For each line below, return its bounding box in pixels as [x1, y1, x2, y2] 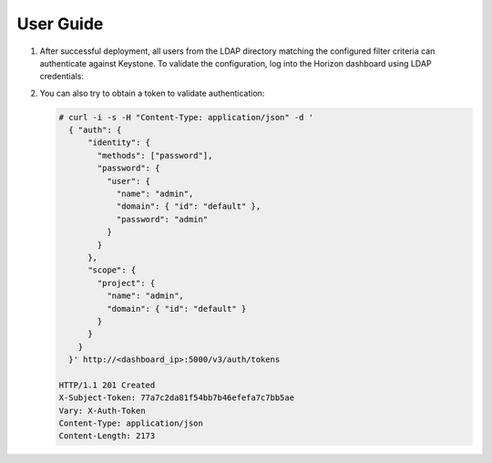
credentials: [39, 71, 84, 82]
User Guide [16, 14, 104, 34]
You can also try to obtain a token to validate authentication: [39, 87, 265, 98]
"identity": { [87, 138, 150, 148]
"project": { [97, 278, 156, 288]
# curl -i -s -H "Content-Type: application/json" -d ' [58, 112, 314, 122]
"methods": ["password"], [97, 150, 213, 160]
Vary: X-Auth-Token [58, 406, 146, 416]
